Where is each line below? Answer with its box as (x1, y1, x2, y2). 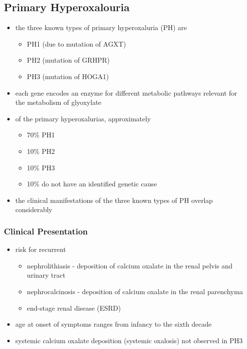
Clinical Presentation (4, 225, 88, 237)
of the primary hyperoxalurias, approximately (15, 113, 151, 123)
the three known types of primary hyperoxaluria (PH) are (15, 22, 187, 33)
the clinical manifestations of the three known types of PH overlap (15, 195, 213, 205)
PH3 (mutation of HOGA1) (27, 71, 109, 81)
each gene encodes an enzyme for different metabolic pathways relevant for (15, 87, 237, 98)
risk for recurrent (15, 244, 66, 254)
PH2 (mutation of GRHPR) (27, 55, 110, 65)
